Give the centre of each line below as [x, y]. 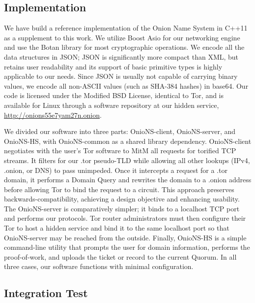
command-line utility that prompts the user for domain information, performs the [127, 247]
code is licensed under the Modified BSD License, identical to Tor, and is [114, 95]
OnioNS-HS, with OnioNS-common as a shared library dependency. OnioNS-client [128, 141]
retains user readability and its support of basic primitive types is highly [113, 66]
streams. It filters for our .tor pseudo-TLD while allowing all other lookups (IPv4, [127, 160]
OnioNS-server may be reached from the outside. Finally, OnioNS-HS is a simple [125, 237]
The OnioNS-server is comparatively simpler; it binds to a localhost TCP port [122, 208]
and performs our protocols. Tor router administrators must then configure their [125, 218]
